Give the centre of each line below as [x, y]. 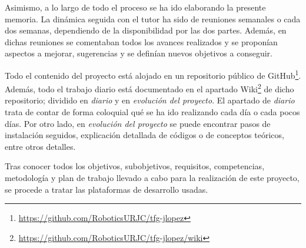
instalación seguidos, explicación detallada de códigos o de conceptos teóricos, [144, 135]
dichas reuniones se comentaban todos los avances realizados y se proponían [141, 41]
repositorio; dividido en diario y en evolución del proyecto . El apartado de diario [150, 100]
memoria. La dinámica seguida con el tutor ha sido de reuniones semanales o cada [153, 19]
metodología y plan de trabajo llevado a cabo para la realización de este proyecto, [152, 178]
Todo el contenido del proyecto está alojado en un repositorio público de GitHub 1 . [153, 74]
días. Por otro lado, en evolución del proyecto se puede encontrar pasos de [138, 123]
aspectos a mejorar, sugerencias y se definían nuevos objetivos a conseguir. [139, 53]
